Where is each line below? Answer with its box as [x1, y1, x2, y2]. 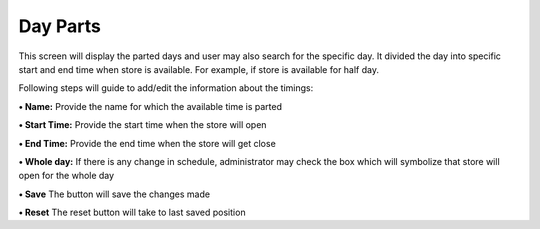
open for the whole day [18, 170, 115, 182]
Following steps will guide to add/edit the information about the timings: [18, 82, 314, 94]
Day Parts [18, 15, 102, 37]
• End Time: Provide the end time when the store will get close [18, 137, 277, 149]
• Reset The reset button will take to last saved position [18, 206, 246, 219]
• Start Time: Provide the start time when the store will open [18, 119, 267, 131]
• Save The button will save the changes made [18, 188, 210, 200]
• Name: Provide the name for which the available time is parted [18, 100, 282, 112]
